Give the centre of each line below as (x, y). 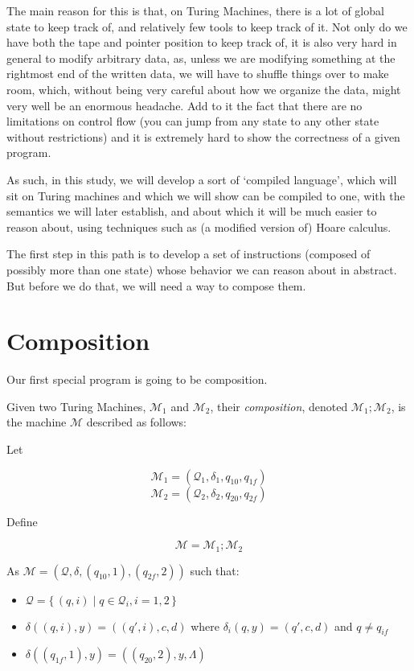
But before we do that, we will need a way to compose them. (156, 285)
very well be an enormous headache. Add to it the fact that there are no (184, 105)
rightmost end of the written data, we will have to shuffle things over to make (198, 74)
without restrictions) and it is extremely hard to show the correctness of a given (203, 136)
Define (22, 521)
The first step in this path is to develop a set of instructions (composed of (189, 254)
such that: (215, 570)
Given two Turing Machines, (76, 406)
